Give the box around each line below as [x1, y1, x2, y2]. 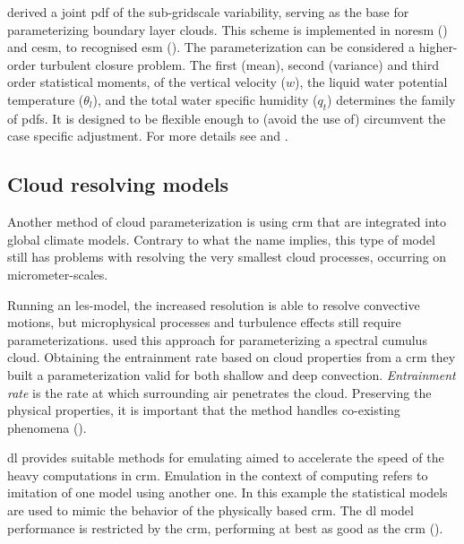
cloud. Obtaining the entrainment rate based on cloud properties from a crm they [7, 348, 456, 367]
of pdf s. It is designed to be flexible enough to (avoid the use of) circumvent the [7, 108, 446, 127]
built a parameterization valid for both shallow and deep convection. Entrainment [7, 365, 456, 384]
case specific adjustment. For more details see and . [7, 126, 288, 145]
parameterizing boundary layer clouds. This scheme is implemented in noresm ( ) [7, 20, 448, 39]
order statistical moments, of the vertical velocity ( [7, 73, 287, 91]
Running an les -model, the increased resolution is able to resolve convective [7, 295, 420, 314]
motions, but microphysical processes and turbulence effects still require [7, 313, 401, 332]
